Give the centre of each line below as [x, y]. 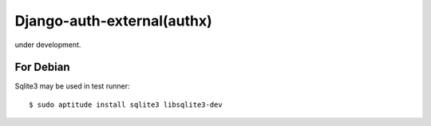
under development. [48, 45]
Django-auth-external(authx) [114, 21]
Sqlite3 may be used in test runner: [72, 86]
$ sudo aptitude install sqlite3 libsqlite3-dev [126, 104]
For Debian [42, 67]
